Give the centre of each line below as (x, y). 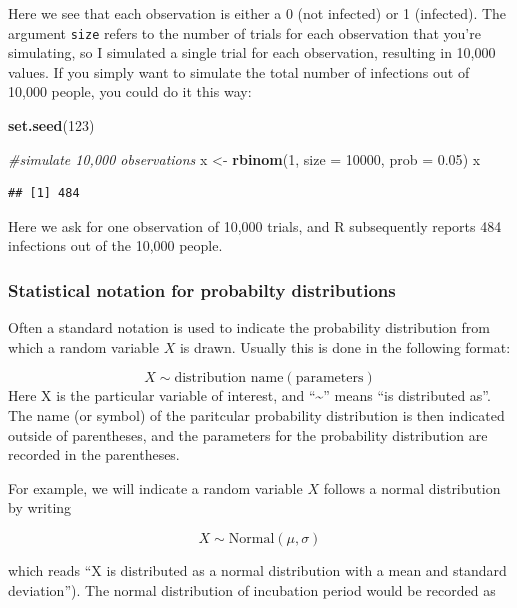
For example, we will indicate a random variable (155, 487)
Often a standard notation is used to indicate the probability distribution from (249, 327)
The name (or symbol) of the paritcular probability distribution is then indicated (256, 415)
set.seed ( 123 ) (51, 125)
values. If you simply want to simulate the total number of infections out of (239, 71)
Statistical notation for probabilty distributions (202, 289)
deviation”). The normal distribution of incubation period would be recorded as (252, 589)
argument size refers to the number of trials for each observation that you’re (244, 32)
